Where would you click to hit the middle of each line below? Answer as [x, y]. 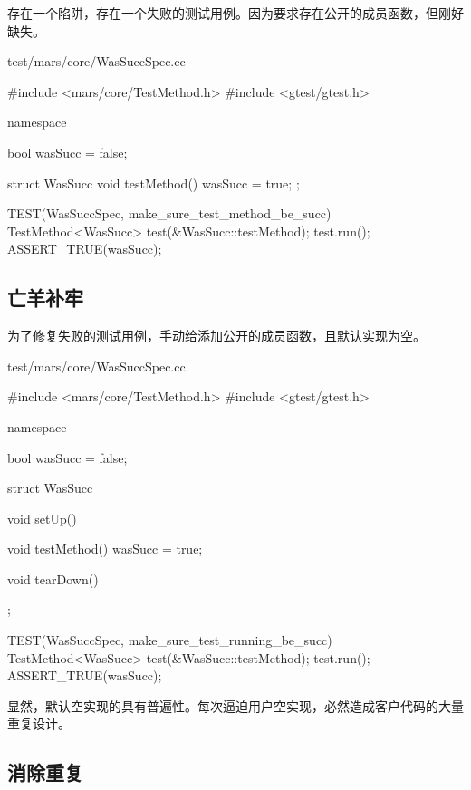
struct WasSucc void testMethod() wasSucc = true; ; [154, 183]
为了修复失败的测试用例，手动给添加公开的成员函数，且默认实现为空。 [216, 336]
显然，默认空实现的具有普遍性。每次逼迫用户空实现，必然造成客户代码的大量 [235, 705]
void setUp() [42, 518]
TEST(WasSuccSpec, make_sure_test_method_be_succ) [169, 213]
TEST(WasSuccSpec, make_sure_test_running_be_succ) [170, 640]
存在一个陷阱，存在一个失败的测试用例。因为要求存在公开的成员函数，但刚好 [235, 13]
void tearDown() [53, 578]
